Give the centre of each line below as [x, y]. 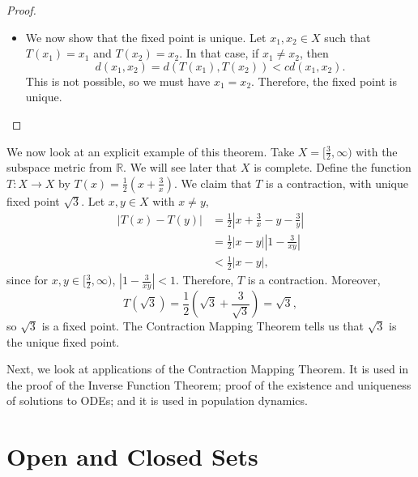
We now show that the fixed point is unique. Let [146, 37]
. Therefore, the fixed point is [324, 81]
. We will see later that [180, 167]
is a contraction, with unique [337, 183]
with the [377, 151]
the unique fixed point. [63, 341]
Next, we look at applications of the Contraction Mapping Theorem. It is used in [208, 369]
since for [28, 280]
